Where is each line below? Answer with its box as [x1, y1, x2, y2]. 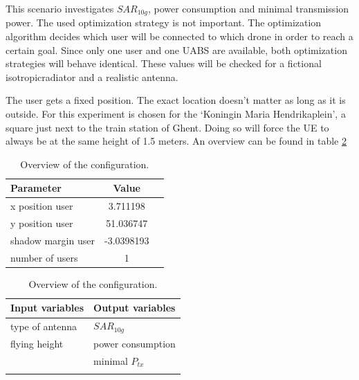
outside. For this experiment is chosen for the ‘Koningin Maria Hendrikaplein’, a [6, 107, 346, 121]
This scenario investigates [6, 1, 114, 15]
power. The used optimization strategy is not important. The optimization [6, 15, 322, 30]
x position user [10, 199, 73, 213]
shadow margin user [10, 233, 95, 247]
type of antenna [10, 318, 77, 333]
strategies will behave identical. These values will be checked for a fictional [6, 56, 322, 71]
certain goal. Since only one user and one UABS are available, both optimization [6, 42, 347, 57]
